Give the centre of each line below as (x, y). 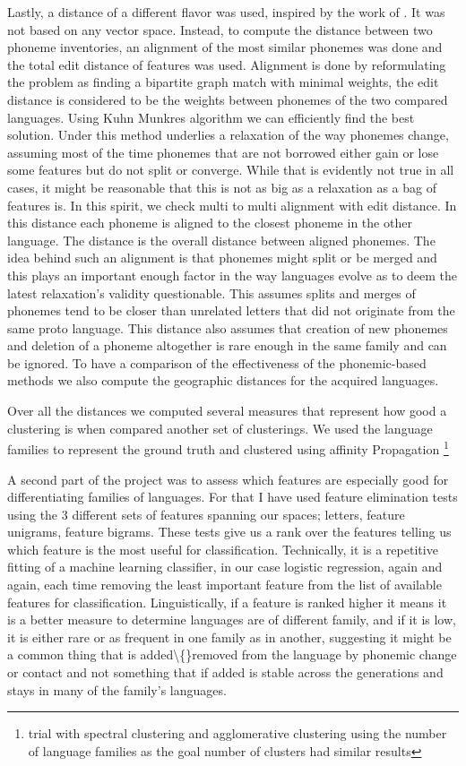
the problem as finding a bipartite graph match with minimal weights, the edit (223, 82)
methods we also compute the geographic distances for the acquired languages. (223, 380)
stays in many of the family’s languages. (117, 689)
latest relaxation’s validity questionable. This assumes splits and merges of (211, 293)
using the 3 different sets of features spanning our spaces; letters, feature (206, 514)
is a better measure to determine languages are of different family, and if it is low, (232, 620)
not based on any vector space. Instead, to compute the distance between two (220, 29)
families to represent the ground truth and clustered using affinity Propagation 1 (228, 448)
